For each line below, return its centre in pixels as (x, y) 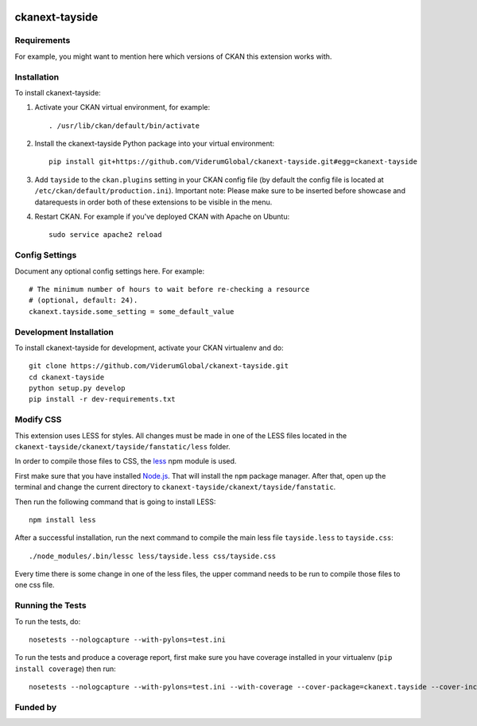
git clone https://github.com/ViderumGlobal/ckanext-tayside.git (159, 366)
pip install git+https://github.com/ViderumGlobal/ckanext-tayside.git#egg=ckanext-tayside (233, 162)
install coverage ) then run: (65, 669)
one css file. (35, 585)
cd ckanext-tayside (67, 377)
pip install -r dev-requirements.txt (103, 399)
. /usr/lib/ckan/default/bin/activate (124, 126)
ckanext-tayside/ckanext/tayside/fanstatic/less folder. (122, 446)
